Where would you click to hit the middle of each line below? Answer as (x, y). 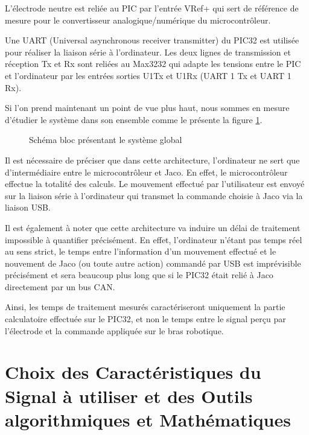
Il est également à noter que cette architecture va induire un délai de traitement (153, 227)
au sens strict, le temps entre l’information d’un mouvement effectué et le (141, 251)
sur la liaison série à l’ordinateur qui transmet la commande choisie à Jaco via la (154, 195)
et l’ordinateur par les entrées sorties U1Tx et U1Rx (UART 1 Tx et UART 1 (148, 75)
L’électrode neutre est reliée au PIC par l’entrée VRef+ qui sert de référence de (152, 8)
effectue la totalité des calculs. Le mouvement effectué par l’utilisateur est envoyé (155, 184)
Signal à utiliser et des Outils (129, 395)
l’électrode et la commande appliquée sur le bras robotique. (114, 330)
